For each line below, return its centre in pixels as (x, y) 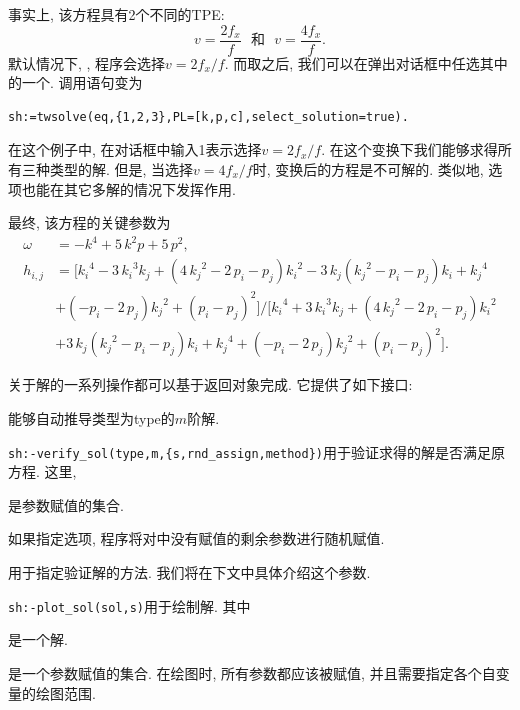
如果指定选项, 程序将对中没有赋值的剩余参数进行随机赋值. (196, 538)
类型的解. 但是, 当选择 (121, 169)
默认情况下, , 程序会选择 (87, 62)
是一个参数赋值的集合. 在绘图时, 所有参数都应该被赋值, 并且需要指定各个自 (252, 672)
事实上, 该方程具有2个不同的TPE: (116, 14)
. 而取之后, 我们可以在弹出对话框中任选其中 (366, 62)
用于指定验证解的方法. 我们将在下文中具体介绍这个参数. (189, 572)
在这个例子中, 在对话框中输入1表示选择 (135, 149)
